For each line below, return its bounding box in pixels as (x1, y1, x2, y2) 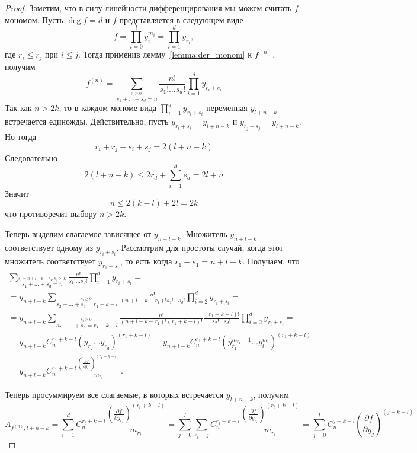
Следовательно (5, 151, 57, 164)
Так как (5, 101, 32, 114)
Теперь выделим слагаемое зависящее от (5, 227, 152, 240)
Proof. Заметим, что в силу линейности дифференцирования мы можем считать (5, 2, 292, 14)
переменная (206, 101, 248, 114)
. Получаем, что (242, 255, 300, 267)
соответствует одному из (5, 241, 93, 253)
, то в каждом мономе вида (59, 101, 157, 114)
